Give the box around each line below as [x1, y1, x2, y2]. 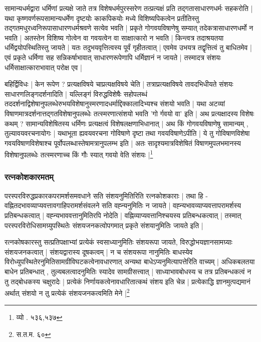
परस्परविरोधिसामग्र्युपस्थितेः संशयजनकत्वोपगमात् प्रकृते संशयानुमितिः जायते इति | [5, 220, 203, 230]
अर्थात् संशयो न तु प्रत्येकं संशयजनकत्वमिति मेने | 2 [5, 286, 130, 298]
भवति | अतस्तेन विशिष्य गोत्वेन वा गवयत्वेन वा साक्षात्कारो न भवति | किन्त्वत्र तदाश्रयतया [5, 32, 224, 43]
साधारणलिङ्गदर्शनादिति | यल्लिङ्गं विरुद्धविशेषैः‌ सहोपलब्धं [5, 88, 147, 99]
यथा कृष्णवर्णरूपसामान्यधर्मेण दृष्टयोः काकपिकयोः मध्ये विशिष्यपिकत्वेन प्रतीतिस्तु [5, 13, 199, 23]
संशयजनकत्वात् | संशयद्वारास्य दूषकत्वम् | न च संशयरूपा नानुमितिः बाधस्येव [5, 246, 193, 257]
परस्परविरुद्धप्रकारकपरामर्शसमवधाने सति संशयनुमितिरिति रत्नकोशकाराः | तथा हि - [5, 190, 208, 201]
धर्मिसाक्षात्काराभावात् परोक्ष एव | [5, 62, 82, 72]
